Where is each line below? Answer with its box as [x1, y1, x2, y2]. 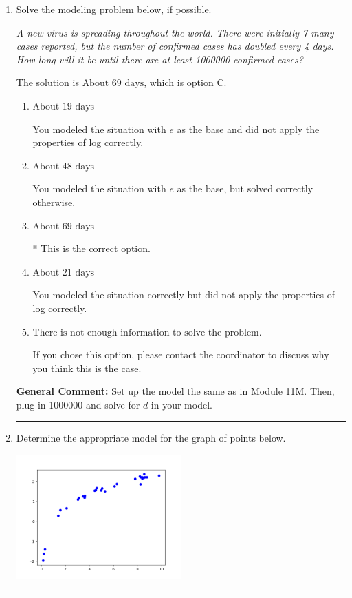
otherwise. [32, 194, 76, 209]
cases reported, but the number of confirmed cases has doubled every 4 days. [16, 39, 334, 53]
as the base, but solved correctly [177, 181, 313, 196]
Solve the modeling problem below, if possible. [16, 2, 212, 16]
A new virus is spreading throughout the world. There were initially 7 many [16, 25, 334, 39]
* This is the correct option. [32, 241, 151, 256]
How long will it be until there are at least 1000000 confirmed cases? [16, 52, 303, 66]
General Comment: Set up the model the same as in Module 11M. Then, [16, 384, 335, 398]
